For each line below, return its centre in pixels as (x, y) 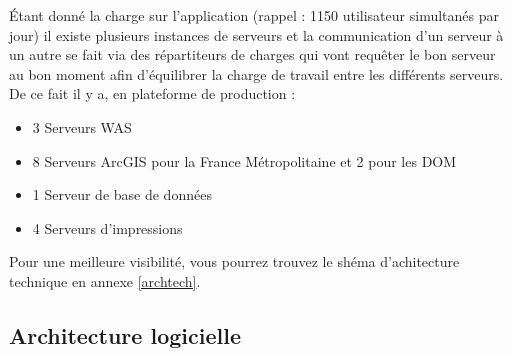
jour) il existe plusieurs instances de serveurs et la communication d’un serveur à (256, 34)
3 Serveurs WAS (82, 126)
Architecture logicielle (125, 334)
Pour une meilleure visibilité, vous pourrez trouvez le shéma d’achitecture (234, 261)
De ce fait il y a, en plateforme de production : (152, 93)
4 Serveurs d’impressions (107, 227)
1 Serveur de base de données (122, 194)
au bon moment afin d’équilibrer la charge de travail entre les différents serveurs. (256, 73)
